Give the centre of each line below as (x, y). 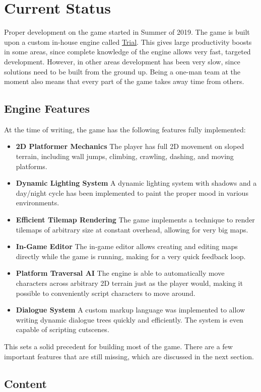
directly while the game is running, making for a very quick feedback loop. (131, 256)
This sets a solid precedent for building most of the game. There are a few (118, 346)
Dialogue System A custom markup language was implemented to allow (130, 310)
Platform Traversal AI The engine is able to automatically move (120, 273)
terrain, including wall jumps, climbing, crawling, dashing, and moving (125, 156)
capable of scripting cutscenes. (62, 329)
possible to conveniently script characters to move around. (106, 293)
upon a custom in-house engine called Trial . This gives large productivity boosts (128, 42)
